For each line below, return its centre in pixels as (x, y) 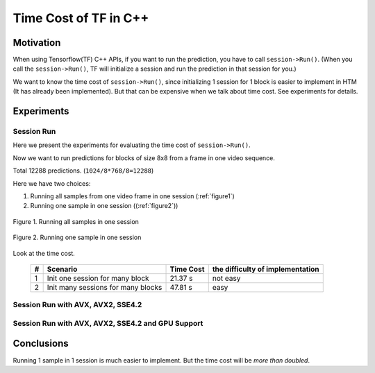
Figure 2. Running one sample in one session (77, 237)
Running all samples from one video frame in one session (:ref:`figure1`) (133, 196)
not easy (226, 278)
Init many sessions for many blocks (105, 287)
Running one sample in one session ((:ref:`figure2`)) (104, 206)
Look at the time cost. (44, 253)
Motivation (37, 43)
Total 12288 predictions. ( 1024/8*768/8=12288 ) (83, 171)
